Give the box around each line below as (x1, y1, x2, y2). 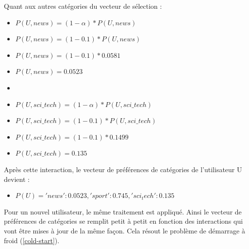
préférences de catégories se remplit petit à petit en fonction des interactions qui (4, 216, 243, 226)
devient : (4, 174, 30, 184)
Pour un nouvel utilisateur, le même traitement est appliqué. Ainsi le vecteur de (4, 206, 242, 216)
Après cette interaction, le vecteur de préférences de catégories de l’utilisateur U (4, 164, 242, 174)
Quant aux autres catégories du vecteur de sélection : (4, 1, 162, 11)
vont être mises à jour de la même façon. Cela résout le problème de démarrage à (4, 225, 245, 235)
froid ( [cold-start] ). (4, 235, 60, 245)
